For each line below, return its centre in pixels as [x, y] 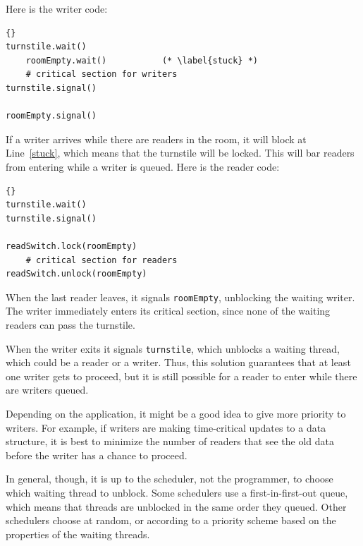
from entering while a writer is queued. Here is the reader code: [143, 166]
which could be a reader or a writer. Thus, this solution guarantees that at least [178, 362]
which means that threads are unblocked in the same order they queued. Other [176, 506]
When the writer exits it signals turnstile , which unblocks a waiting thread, [173, 348]
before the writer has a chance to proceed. [97, 455]
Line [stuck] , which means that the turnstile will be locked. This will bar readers [180, 153]
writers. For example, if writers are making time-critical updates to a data [166, 427]
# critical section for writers [101, 74]
